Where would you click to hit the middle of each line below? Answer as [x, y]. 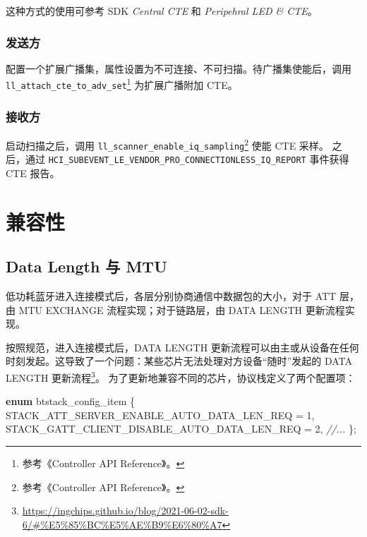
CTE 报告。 [33, 173]
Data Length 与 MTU [86, 266]
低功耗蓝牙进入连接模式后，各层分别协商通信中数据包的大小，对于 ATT [171, 296]
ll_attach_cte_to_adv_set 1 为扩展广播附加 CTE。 [122, 84]
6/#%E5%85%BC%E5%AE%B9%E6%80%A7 [122, 524]
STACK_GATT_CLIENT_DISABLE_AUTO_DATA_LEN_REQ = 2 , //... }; [181, 429]
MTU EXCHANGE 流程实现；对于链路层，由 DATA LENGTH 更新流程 [182, 309]
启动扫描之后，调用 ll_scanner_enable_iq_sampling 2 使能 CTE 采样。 [167, 144]
